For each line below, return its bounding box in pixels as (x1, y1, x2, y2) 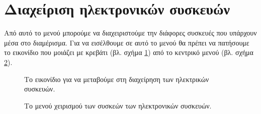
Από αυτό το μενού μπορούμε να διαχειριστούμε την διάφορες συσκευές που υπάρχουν (4, 27, 257, 38)
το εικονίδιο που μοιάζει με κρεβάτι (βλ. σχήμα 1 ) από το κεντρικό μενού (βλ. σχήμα (4, 47, 253, 57)
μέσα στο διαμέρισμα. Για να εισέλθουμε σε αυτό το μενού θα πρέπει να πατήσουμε (4, 37, 249, 47)
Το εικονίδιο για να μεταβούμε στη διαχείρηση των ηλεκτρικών (24, 73, 209, 84)
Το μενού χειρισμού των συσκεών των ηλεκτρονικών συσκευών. (24, 100, 212, 110)
